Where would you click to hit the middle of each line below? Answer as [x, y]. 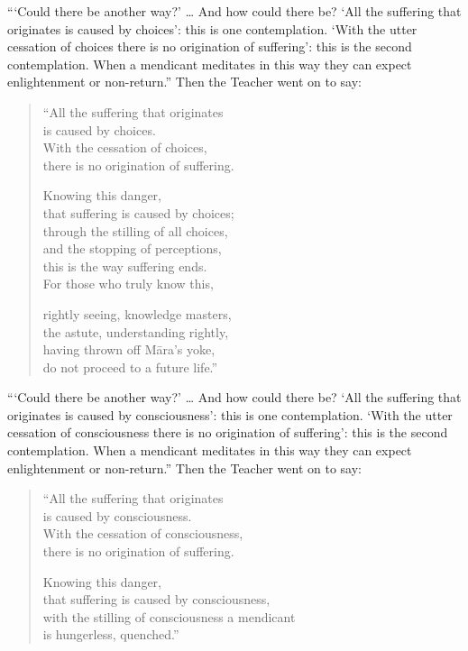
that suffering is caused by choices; [138, 212]
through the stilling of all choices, [135, 230]
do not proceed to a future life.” [130, 367]
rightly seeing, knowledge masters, [137, 313]
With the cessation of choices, [125, 147]
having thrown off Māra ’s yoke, [129, 349]
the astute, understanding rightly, [136, 331]
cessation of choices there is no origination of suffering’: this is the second [210, 46]
